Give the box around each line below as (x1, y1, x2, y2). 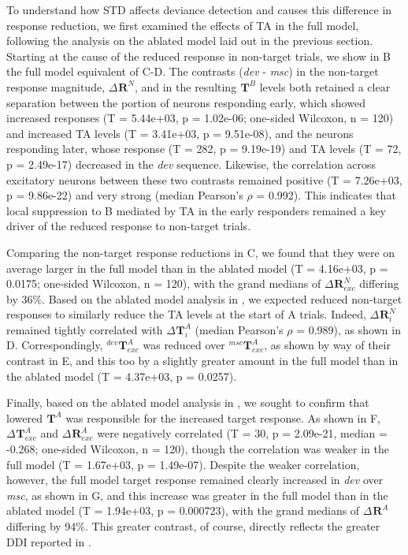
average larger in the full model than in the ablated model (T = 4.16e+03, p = (6, 259, 388, 276)
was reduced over (143, 337, 225, 353)
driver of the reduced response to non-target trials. (6, 218, 251, 234)
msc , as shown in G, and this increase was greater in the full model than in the (6, 486, 388, 503)
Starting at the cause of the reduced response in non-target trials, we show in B (6, 47, 391, 64)
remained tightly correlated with (6, 321, 163, 337)
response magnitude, (6, 78, 106, 95)
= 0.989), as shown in (296, 321, 401, 337)
